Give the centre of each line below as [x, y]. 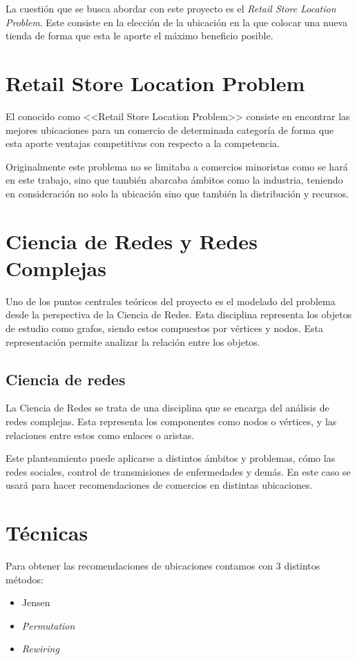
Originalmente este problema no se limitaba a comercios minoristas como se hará [177, 166]
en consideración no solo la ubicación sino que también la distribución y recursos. [177, 193]
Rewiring [40, 649]
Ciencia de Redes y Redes [132, 241]
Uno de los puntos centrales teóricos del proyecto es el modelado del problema [171, 301]
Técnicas [47, 533]
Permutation [48, 625]
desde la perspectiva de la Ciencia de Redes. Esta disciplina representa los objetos [179, 314]
